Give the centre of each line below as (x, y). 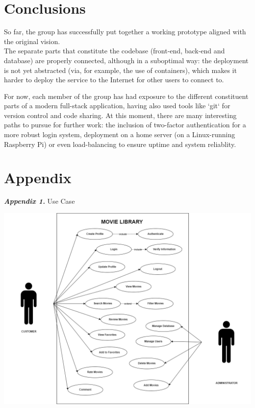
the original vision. (32, 41)
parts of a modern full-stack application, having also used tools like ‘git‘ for (117, 106)
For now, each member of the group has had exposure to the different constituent (126, 96)
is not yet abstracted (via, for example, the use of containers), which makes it (120, 70)
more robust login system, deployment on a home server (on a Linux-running (120, 134)
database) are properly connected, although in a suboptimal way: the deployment (126, 60)
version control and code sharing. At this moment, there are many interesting (120, 115)
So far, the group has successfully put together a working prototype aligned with (125, 32)
